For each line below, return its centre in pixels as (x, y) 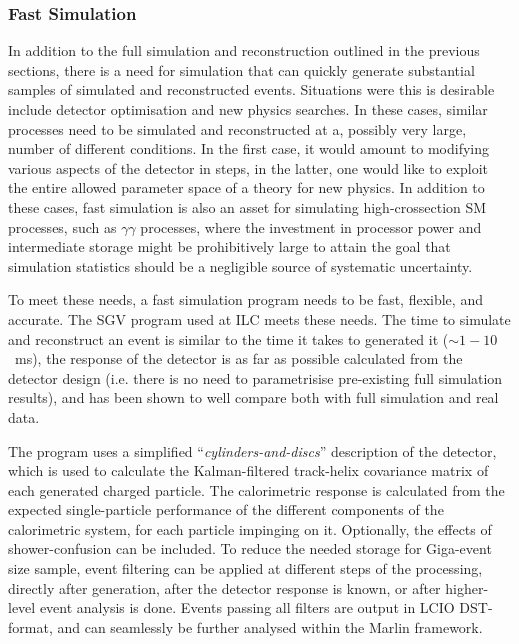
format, (30, 626)
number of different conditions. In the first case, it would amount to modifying (249, 148)
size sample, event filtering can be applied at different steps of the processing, (245, 568)
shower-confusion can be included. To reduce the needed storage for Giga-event (250, 548)
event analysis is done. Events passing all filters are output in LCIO (247, 607)
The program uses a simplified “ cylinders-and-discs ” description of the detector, (252, 450)
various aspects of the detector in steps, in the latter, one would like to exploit (248, 167)
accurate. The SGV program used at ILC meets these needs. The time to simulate (259, 318)
